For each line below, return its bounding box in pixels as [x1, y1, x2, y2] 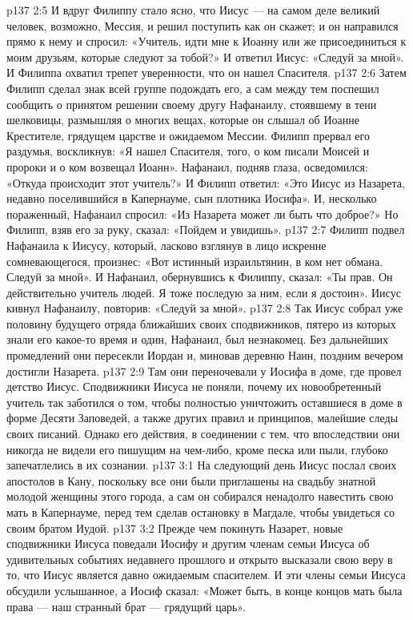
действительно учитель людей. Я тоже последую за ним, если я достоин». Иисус [6, 284, 401, 300]
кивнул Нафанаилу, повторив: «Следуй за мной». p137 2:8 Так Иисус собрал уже [6, 300, 403, 316]
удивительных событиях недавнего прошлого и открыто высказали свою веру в [6, 550, 393, 567]
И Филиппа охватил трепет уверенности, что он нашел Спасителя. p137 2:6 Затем [6, 64, 407, 81]
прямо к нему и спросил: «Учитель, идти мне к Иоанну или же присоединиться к [6, 33, 407, 50]
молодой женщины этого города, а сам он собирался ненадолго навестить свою [6, 488, 394, 505]
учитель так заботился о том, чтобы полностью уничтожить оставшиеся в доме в [6, 393, 403, 410]
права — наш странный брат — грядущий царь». [6, 598, 246, 614]
